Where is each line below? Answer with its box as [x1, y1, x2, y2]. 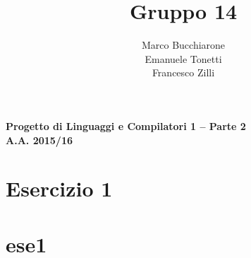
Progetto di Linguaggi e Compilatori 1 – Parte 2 [6, 118, 246, 133]
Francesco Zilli [152, 65, 215, 80]
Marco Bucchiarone [141, 37, 226, 52]
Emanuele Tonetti [145, 51, 222, 66]
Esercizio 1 [6, 174, 113, 203]
